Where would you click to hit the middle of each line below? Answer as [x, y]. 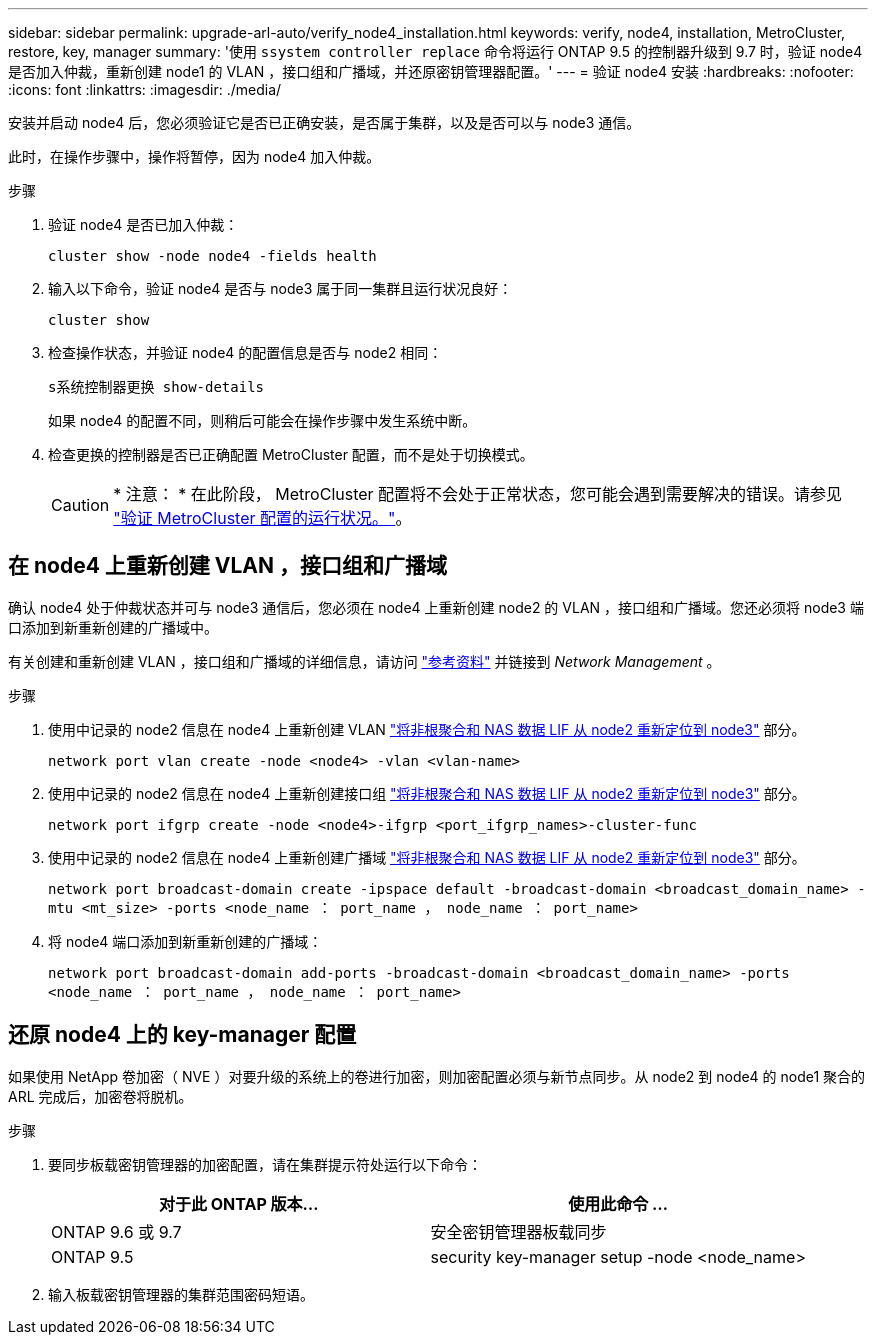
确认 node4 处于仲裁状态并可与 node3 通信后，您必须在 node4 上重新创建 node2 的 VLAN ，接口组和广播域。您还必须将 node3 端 [436, 607]
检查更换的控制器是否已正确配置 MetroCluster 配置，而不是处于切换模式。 [291, 454]
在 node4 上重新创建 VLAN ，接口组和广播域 [228, 566]
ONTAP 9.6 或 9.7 [116, 1231]
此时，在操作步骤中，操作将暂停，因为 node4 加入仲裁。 [194, 156]
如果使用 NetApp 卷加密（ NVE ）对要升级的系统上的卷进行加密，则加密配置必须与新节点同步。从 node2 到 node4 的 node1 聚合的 [437, 1076]
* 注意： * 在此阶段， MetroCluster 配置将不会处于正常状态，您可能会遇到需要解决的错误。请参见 [478, 494]
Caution [80, 505]
